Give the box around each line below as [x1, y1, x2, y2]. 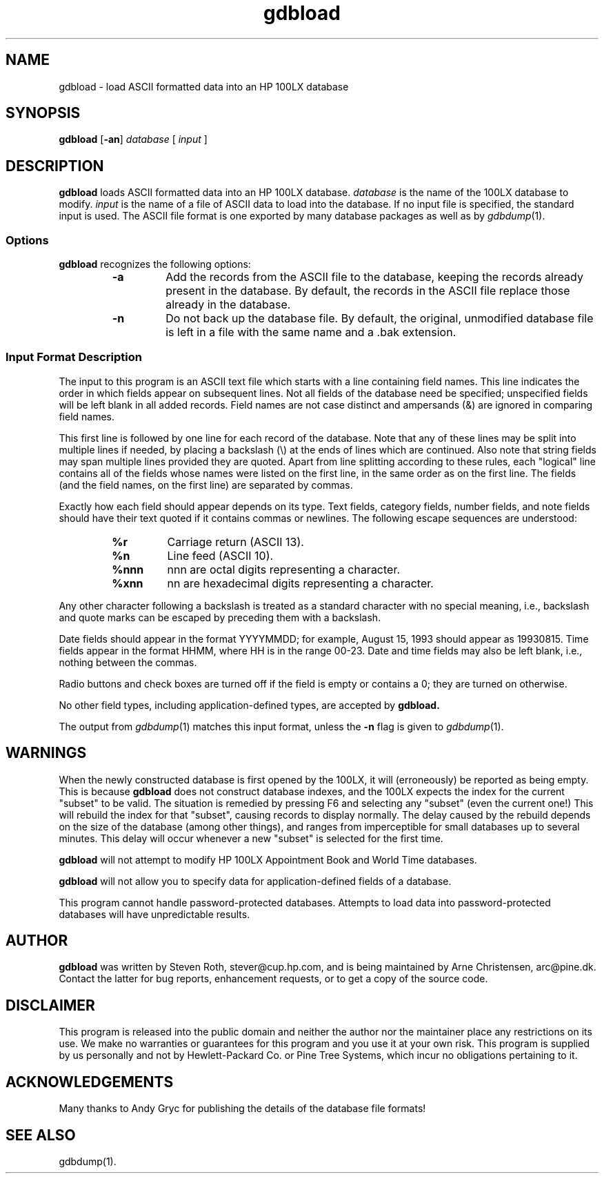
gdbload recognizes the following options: [59, 258, 251, 271]
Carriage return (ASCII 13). [167, 534, 304, 549]
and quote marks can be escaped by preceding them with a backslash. [59, 611, 381, 623]
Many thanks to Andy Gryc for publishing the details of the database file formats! [59, 1102, 426, 1115]
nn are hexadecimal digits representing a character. [167, 576, 434, 590]
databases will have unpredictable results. [59, 908, 250, 920]
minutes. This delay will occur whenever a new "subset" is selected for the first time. [59, 832, 443, 844]
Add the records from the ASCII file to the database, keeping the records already [165, 270, 583, 284]
